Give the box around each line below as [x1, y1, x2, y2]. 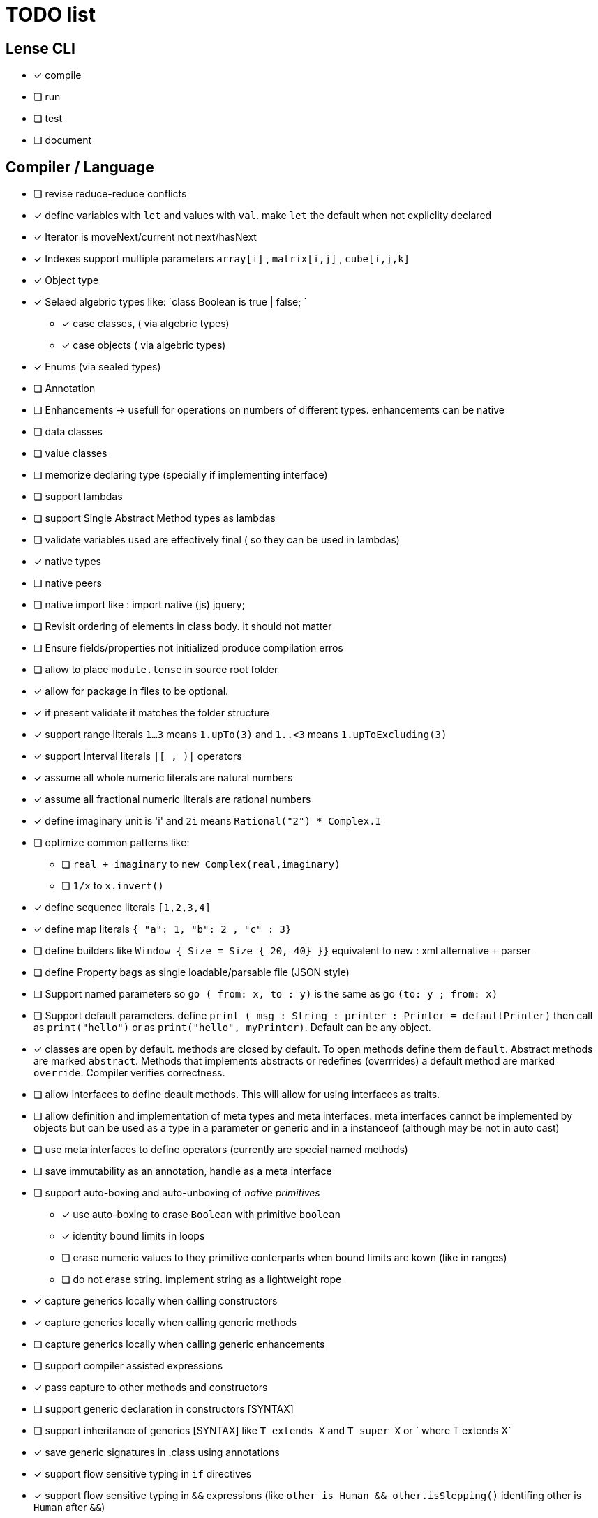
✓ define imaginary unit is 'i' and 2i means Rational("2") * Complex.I [33, 815, 382, 827]
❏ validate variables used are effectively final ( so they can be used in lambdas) [33, 534, 400, 546]
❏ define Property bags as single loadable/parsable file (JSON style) [33, 966, 350, 979]
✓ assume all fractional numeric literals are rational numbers [33, 793, 311, 806]
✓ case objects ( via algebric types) [61, 339, 226, 352]
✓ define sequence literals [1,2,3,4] [33, 901, 211, 914]
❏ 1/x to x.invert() [61, 880, 164, 892]
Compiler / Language [6, 158, 154, 176]
